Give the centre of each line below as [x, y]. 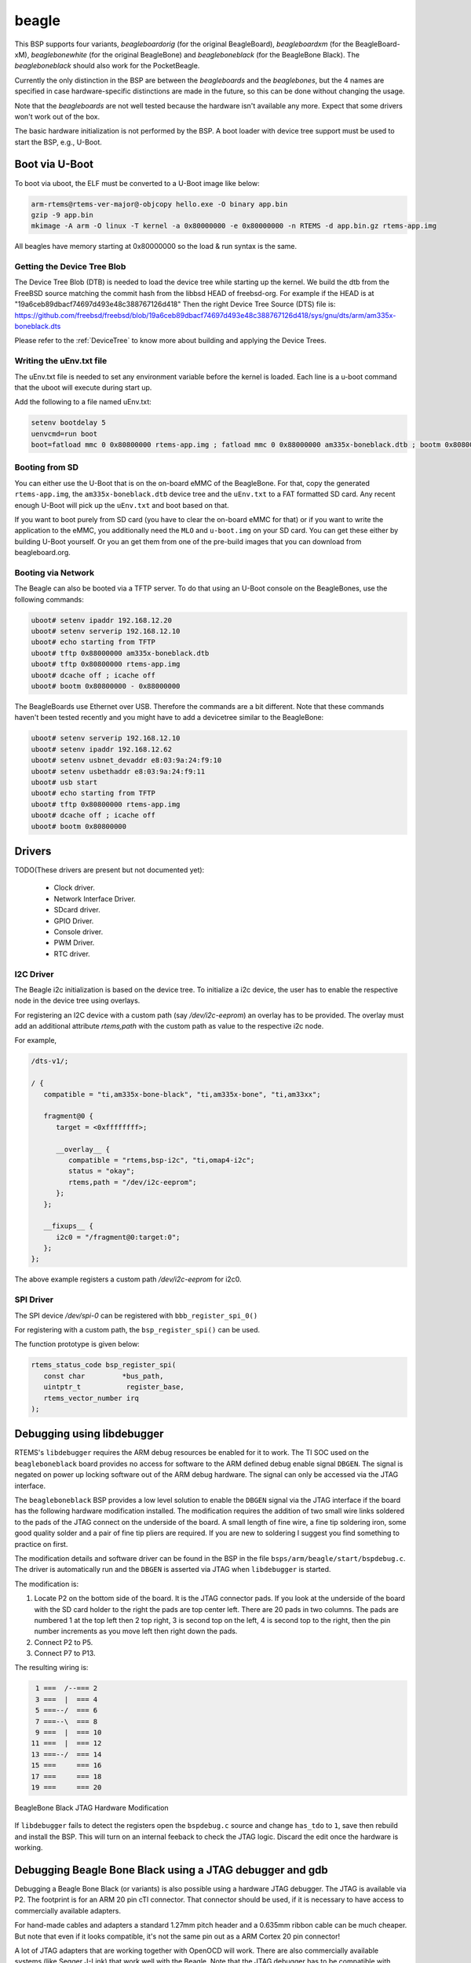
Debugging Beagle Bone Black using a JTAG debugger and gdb [172, 1870]
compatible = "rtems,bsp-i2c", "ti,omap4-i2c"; [161, 1160]
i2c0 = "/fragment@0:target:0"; [118, 1237]
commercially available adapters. [68, 1910]
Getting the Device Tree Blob [70, 267]
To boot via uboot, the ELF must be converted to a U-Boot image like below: [137, 183]
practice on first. [41, 1544]
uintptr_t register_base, [114, 1387]
